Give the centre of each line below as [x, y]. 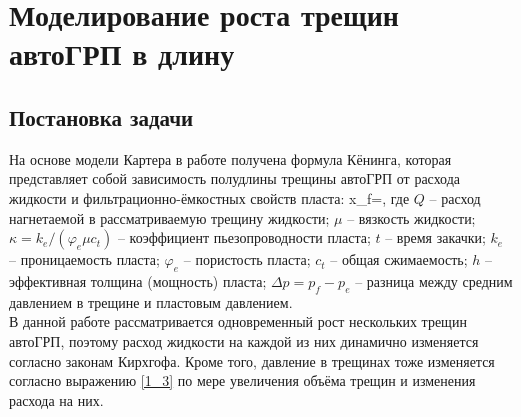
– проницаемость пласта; [84, 259]
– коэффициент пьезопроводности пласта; [244, 237]
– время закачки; [435, 237]
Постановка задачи [101, 116]
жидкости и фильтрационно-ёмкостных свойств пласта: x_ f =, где [209, 197]
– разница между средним [434, 280]
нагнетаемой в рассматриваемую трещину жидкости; [169, 217]
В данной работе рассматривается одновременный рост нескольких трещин [238, 321]
